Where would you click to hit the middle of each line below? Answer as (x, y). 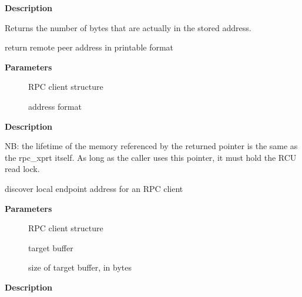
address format (55, 106)
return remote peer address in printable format (89, 47)
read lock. (22, 169)
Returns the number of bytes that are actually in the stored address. (128, 27)
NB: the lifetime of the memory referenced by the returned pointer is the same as (151, 146)
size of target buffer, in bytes (80, 267)
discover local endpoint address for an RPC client (94, 188)
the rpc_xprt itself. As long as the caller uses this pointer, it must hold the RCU (151, 157)
